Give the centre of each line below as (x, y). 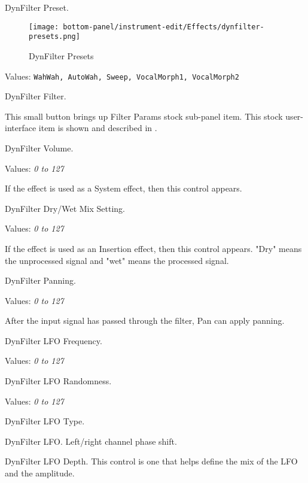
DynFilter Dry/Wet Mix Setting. (65, 208)
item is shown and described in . (98, 128)
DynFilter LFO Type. (45, 421)
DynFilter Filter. (36, 96)
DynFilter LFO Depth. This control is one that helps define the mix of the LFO (151, 461)
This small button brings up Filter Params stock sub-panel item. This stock (144, 116)
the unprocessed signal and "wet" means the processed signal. (117, 260)
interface (21, 128)
